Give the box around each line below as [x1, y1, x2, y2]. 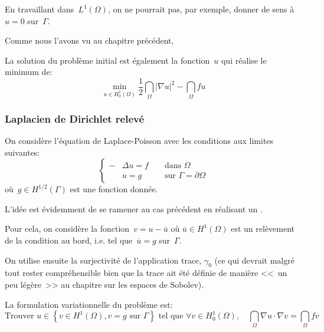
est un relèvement [231, 222, 295, 235]
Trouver [5, 312, 34, 321]
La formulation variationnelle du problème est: [5, 298, 173, 310]
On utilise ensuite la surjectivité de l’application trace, [5, 254, 202, 266]
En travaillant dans [5, 3, 74, 15]
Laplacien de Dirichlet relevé [5, 111, 145, 126]
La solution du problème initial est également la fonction [5, 54, 210, 66]
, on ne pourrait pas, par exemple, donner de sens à [107, 3, 294, 15]
